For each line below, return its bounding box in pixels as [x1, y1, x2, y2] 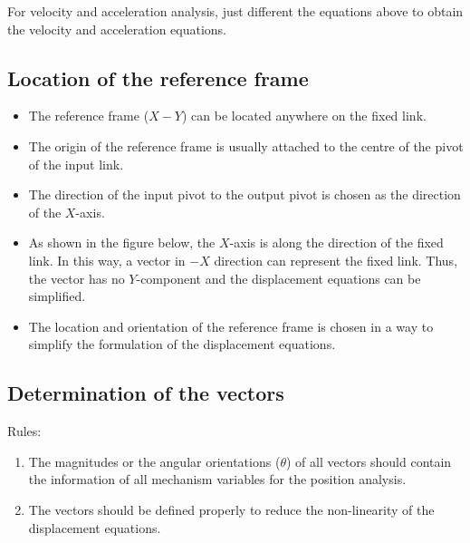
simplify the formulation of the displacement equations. [28, 335, 336, 354]
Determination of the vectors [7, 379, 284, 407]
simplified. [28, 286, 86, 305]
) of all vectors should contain [285, 451, 452, 470]
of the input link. [28, 154, 124, 173]
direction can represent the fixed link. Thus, [214, 250, 458, 269]
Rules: [7, 422, 42, 441]
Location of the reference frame [7, 63, 309, 92]
